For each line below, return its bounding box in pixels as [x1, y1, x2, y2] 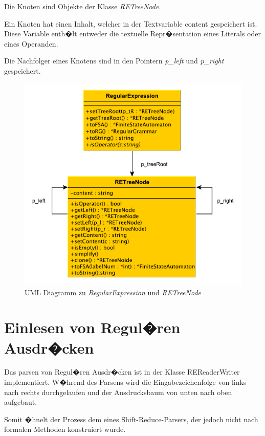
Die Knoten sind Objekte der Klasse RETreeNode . [4, 1, 161, 11]
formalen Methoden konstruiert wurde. [4, 424, 126, 434]
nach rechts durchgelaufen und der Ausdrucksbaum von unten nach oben [4, 386, 232, 397]
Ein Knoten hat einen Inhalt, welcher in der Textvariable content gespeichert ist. [4, 18, 257, 29]
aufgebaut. [4, 397, 37, 407]
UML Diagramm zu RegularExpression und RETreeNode [25, 287, 201, 297]
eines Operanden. [4, 38, 58, 49]
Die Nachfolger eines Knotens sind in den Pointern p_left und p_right [4, 55, 224, 66]
